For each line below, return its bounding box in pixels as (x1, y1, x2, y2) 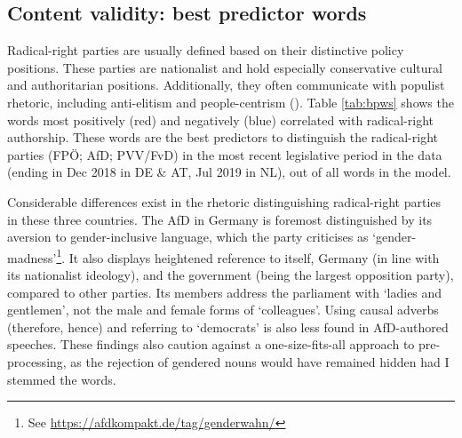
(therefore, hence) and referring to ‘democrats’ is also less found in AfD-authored (7, 317, 449, 336)
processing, (7, 352, 67, 370)
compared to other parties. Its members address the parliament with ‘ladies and (7, 283, 442, 301)
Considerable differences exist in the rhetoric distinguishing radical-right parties (7, 192, 442, 211)
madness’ (7, 248, 57, 267)
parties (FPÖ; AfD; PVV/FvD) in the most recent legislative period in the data (7, 145, 442, 163)
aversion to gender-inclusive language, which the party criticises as (7, 227, 369, 246)
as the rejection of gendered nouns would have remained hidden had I (70, 352, 450, 370)
